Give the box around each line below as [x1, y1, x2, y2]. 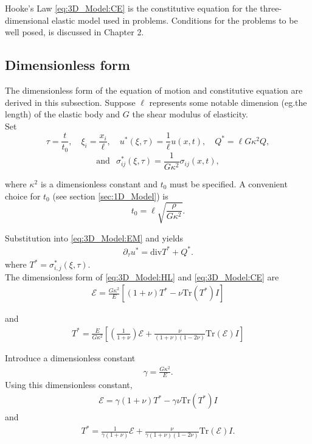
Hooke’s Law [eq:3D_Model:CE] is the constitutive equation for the [5, 2, 257, 14]
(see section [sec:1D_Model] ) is [52, 189, 168, 202]
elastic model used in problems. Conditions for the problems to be [52, 13, 298, 26]
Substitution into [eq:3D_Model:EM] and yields [5, 231, 184, 244]
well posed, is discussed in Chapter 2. [5, 26, 144, 38]
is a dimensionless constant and [40, 177, 158, 190]
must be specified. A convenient [170, 177, 288, 190]
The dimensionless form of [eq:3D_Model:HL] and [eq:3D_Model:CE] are [5, 270, 279, 283]
